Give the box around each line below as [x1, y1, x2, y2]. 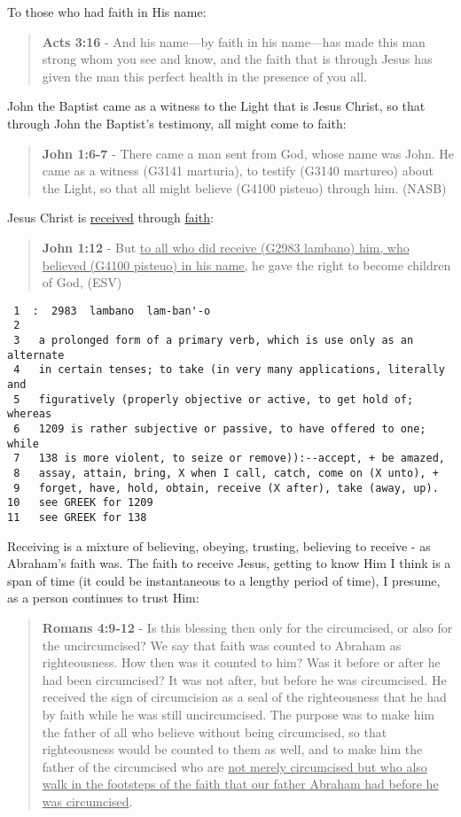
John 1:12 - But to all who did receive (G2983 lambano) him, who [42, 237, 410, 256]
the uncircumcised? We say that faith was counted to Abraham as [42, 635, 402, 654]
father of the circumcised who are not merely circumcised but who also [42, 757, 427, 775]
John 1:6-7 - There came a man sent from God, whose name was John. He [42, 144, 454, 162]
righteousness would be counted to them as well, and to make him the [42, 740, 423, 759]
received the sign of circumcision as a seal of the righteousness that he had [42, 688, 447, 706]
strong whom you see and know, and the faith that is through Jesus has [42, 50, 433, 68]
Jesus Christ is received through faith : [7, 208, 214, 227]
